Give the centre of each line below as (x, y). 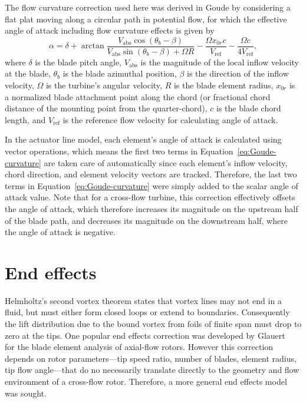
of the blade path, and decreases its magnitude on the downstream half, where (146, 220)
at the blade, (28, 73)
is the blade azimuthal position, (120, 73)
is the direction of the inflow (238, 73)
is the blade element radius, (223, 85)
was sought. (26, 393)
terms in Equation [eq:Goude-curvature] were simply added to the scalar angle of (152, 185)
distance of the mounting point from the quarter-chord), (106, 108)
